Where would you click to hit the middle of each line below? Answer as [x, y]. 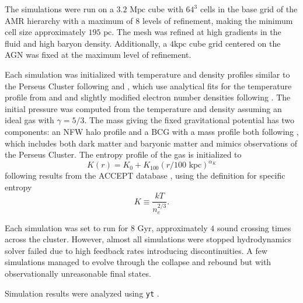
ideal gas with [29, 120]
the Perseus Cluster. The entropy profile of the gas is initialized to [123, 154]
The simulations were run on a [59, 9]
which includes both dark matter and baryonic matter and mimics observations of [151, 143]
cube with [166, 9]
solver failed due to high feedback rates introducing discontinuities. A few [136, 250]
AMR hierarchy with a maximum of [69, 20]
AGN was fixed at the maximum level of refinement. [98, 55]
